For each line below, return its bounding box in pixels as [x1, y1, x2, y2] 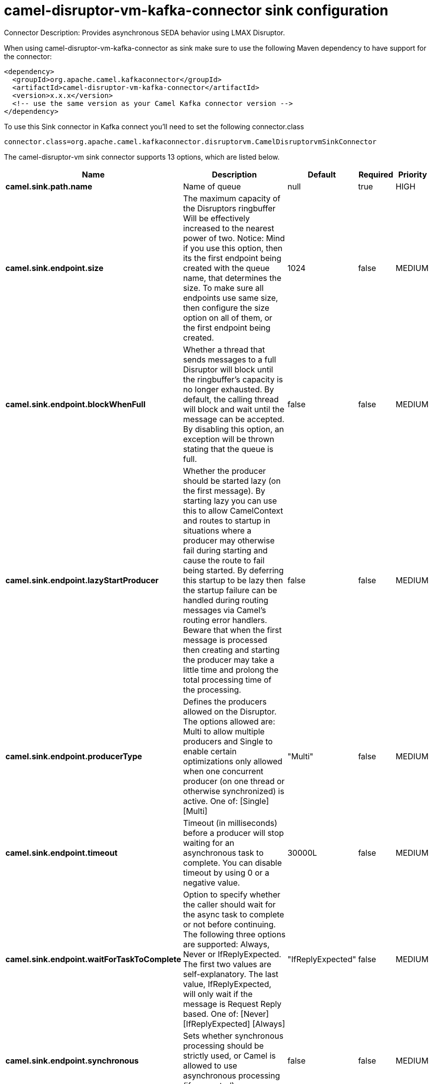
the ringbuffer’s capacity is [183, 374, 283, 384]
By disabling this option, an [183, 424, 284, 434]
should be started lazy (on [183, 475, 281, 486]
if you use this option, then [183, 243, 283, 253]
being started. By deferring [183, 565, 284, 575]
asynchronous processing [183, 1070, 280, 1081]
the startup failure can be [183, 585, 278, 595]
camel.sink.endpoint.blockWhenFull [5, 399, 145, 409]
